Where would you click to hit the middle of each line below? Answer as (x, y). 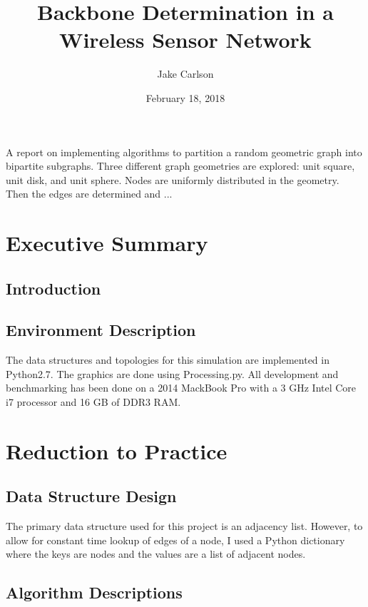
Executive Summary (107, 243)
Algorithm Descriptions (94, 592)
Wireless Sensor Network (185, 40)
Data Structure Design (91, 496)
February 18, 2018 (185, 97)
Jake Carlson (185, 74)
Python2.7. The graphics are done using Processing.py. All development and (172, 373)
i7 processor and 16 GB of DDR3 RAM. (93, 402)
